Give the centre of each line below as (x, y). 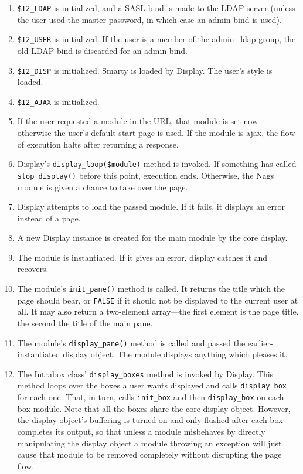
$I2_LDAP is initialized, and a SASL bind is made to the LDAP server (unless (156, 8)
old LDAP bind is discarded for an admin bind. (103, 50)
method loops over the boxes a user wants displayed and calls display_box (152, 385)
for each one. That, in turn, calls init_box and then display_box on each (151, 397)
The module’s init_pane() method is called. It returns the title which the (151, 289)
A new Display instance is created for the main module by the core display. (152, 238)
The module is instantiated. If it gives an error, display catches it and (142, 257)
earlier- (260, 342)
